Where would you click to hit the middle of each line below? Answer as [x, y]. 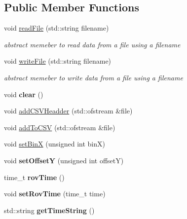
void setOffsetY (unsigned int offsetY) [64, 160]
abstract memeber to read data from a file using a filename [92, 44]
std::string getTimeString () [49, 210]
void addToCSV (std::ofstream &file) [60, 127]
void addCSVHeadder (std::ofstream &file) [68, 111]
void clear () [24, 94]
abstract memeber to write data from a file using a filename [93, 77]
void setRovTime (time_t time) [55, 194]
